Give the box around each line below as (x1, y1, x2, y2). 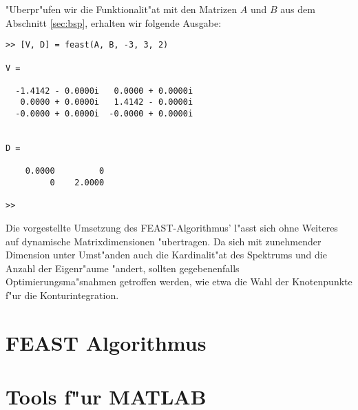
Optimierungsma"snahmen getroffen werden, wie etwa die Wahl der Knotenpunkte (6, 274, 352, 289)
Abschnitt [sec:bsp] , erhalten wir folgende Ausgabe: (6, 15, 222, 30)
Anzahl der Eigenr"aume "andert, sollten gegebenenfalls (6, 260, 240, 275)
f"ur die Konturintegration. (6, 288, 119, 302)
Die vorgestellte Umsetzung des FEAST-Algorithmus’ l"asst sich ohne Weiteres (6, 221, 338, 235)
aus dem (280, 2, 315, 16)
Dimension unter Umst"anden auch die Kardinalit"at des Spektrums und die (6, 247, 327, 262)
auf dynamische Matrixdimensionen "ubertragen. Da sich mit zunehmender (6, 234, 322, 248)
